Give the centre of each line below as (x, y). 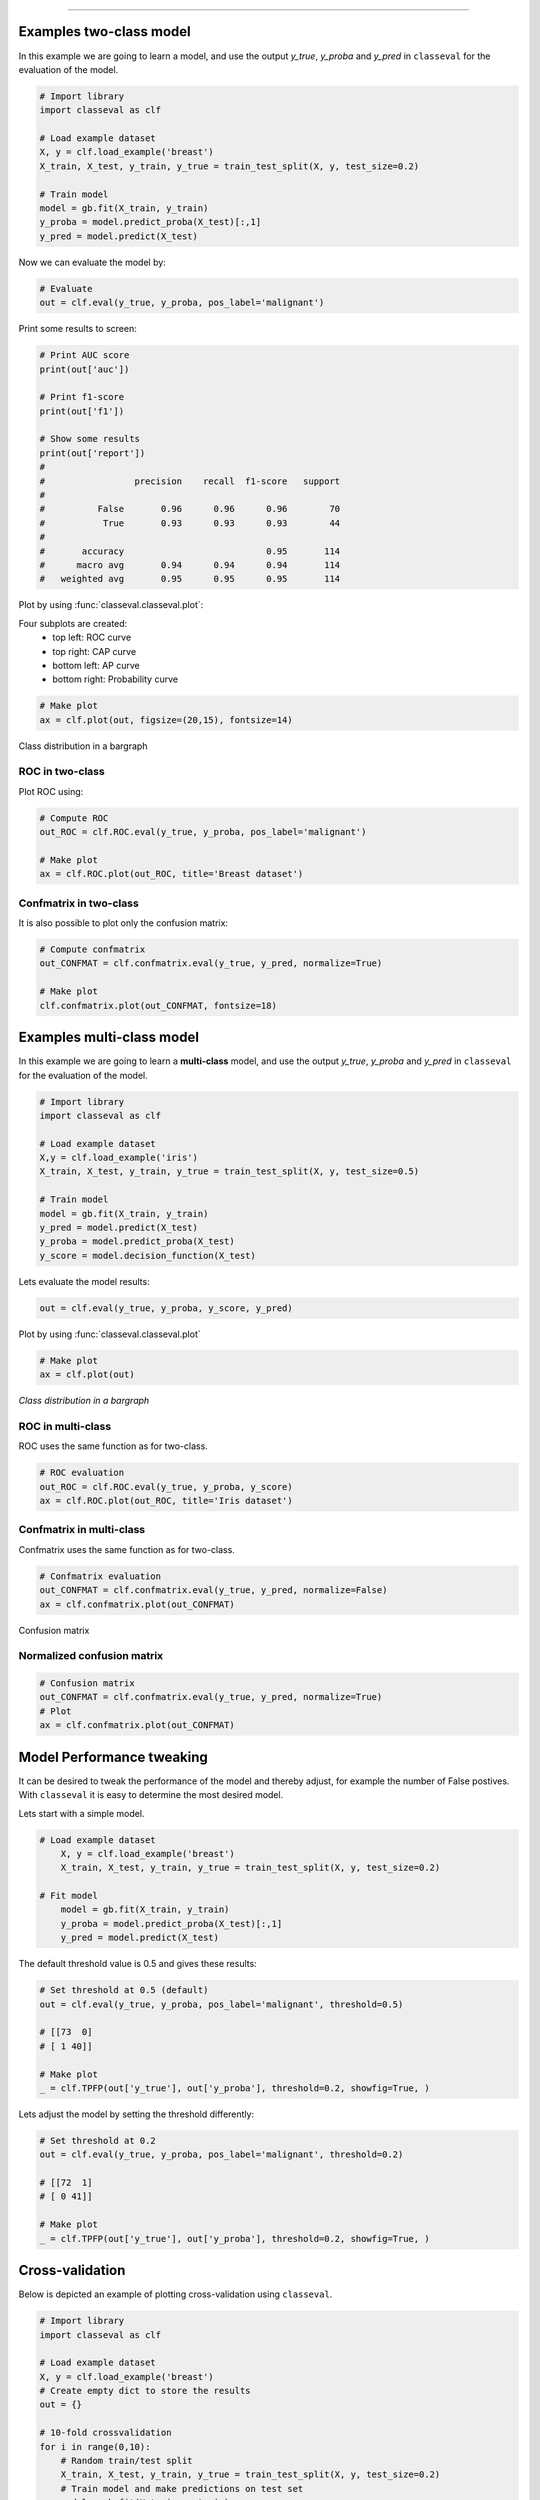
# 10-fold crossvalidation (105, 2433)
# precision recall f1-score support (190, 481)
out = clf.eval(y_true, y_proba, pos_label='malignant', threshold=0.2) (221, 2154)
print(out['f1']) (82, 411)
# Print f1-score (82, 397)
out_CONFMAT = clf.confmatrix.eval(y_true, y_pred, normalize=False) (213, 1590)
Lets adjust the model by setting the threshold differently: (136, 2114)
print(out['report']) (92, 453)
